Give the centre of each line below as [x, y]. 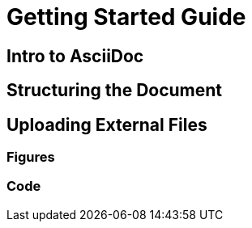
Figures [31, 157]
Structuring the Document [115, 91]
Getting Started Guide [126, 17]
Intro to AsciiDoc [75, 56]
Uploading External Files [107, 125]
